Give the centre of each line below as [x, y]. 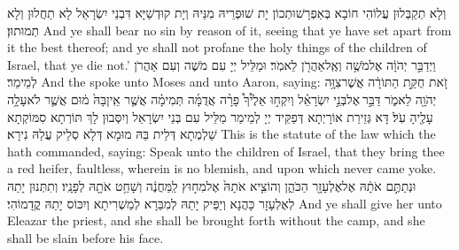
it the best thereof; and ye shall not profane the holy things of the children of [217, 47]
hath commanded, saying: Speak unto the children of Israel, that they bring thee [226, 151]
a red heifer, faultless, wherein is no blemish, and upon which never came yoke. [222, 168]
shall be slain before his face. [86, 237]
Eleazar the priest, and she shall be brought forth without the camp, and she [216, 220]
